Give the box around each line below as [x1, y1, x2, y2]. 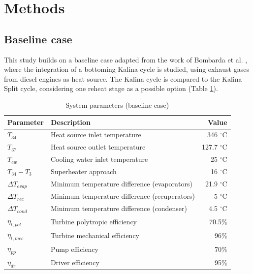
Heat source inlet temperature [50, 129, 141, 140]
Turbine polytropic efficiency [50, 216, 137, 226]
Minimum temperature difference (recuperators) [50, 191, 195, 201]
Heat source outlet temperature [50, 142, 146, 152]
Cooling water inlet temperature [50, 154, 148, 164]
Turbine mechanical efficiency [50, 230, 139, 240]
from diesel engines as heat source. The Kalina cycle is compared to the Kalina [4, 73, 242, 84]
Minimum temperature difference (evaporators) [50, 179, 192, 189]
